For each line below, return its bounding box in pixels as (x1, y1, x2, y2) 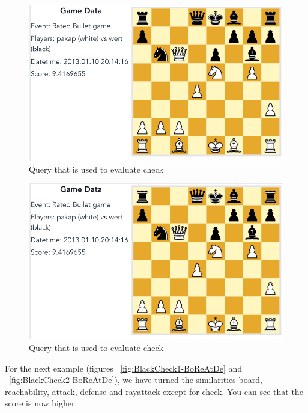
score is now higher (5, 397, 75, 409)
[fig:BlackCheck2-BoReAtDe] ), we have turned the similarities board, (9, 373, 262, 386)
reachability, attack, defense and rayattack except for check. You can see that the (5, 385, 303, 397)
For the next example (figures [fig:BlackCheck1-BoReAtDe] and (5, 361, 243, 374)
